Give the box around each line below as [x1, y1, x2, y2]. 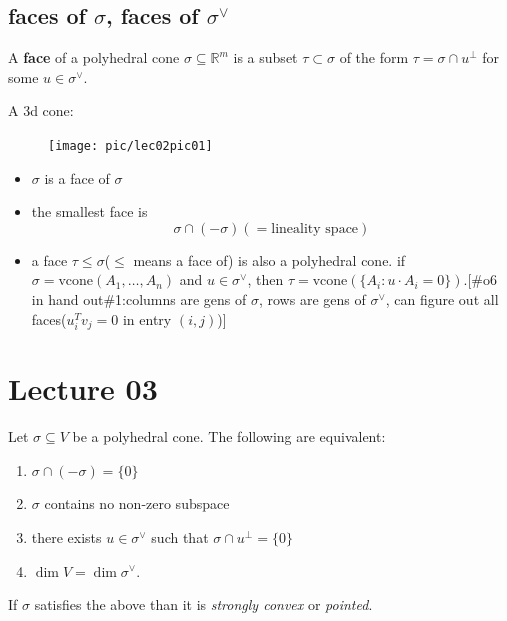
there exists [31, 526, 102, 547]
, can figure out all [385, 289, 499, 310]
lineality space [271, 221, 359, 236]
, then [247, 269, 284, 290]
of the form [339, 47, 409, 68]
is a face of [44, 167, 110, 188]
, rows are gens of [258, 289, 366, 310]
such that [151, 526, 209, 547]
